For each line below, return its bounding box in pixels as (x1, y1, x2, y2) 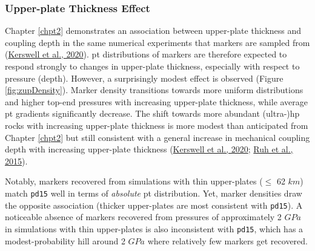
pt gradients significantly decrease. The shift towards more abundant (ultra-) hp (5, 107, 300, 120)
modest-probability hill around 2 (5, 234, 125, 247)
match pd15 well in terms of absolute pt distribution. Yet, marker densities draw (5, 186, 302, 199)
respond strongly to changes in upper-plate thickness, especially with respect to (5, 60, 300, 72)
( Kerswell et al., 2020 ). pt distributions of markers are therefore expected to (5, 48, 287, 60)
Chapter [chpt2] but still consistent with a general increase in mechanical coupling (5, 131, 310, 143)
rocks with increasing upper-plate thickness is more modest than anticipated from (5, 119, 308, 131)
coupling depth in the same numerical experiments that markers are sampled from (5, 36, 310, 48)
